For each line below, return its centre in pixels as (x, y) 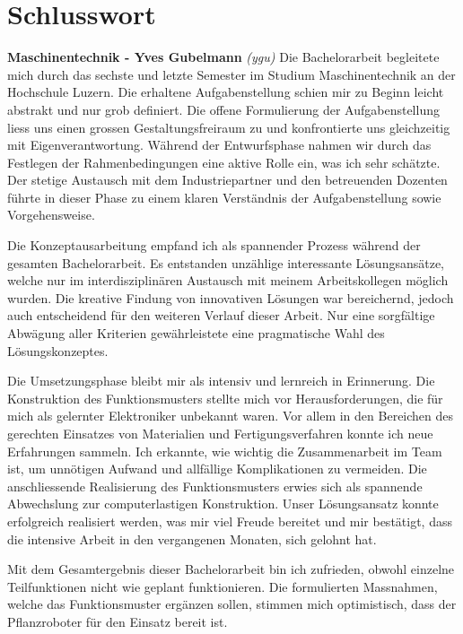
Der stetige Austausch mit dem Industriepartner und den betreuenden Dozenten (227, 180)
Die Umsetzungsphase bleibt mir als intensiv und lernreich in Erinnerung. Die (221, 381)
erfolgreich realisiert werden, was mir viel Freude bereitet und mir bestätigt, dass (230, 521)
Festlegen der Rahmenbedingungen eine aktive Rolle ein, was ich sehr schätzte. (224, 162)
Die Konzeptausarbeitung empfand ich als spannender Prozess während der (214, 245)
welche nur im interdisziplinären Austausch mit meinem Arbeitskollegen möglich (228, 280)
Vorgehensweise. (51, 215)
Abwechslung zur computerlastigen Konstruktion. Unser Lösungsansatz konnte (223, 504)
